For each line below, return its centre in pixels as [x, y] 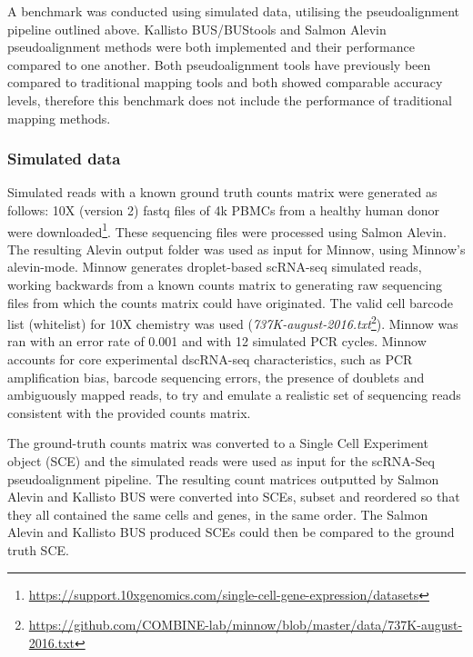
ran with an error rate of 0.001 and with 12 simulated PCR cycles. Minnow [217, 341]
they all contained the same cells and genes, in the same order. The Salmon [218, 514]
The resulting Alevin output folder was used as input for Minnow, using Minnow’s [236, 249]
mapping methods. [59, 118]
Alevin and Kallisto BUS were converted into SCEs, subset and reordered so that [234, 497]
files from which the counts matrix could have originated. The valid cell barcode [230, 302]
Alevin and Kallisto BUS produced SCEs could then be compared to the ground [231, 532]
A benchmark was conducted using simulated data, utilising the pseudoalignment [234, 11]
